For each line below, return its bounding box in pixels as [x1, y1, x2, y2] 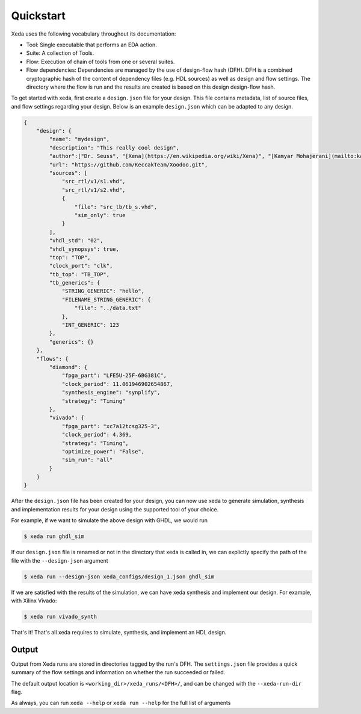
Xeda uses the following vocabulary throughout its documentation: [11, 30, 176, 37]
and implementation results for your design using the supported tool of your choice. [11, 505, 219, 513]
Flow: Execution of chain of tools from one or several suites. [26, 58, 175, 65]
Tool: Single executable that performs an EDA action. [26, 41, 157, 48]
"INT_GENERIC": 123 [61, 321, 120, 329]
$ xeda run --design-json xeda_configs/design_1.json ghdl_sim [23, 573, 215, 580]
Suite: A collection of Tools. [26, 49, 94, 57]
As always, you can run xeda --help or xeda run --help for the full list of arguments [11, 700, 231, 707]
